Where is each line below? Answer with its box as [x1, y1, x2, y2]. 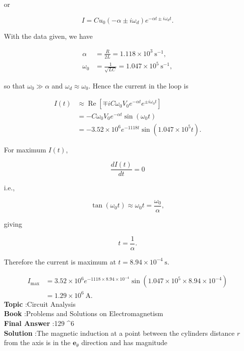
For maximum [4, 144, 46, 154]
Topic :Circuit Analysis [4, 298, 76, 309]
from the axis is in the [4, 337, 71, 348]
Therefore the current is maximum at [4, 256, 116, 266]
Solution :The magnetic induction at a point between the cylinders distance [4, 327, 235, 338]
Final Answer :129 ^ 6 [4, 318, 74, 328]
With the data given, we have [4, 30, 93, 41]
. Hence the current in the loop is [88, 80, 189, 90]
